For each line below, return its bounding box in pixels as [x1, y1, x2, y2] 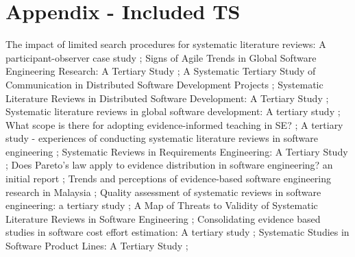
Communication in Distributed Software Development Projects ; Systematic [5, 77, 323, 91]
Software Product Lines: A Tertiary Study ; [5, 238, 188, 253]
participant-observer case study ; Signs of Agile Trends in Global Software [5, 50, 317, 64]
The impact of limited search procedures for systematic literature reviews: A [5, 37, 326, 51]
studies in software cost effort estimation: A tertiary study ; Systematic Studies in [5, 225, 350, 239]
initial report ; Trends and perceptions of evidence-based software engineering [5, 171, 332, 186]
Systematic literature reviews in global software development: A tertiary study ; [5, 104, 341, 119]
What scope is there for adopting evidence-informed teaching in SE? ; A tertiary [5, 117, 343, 132]
